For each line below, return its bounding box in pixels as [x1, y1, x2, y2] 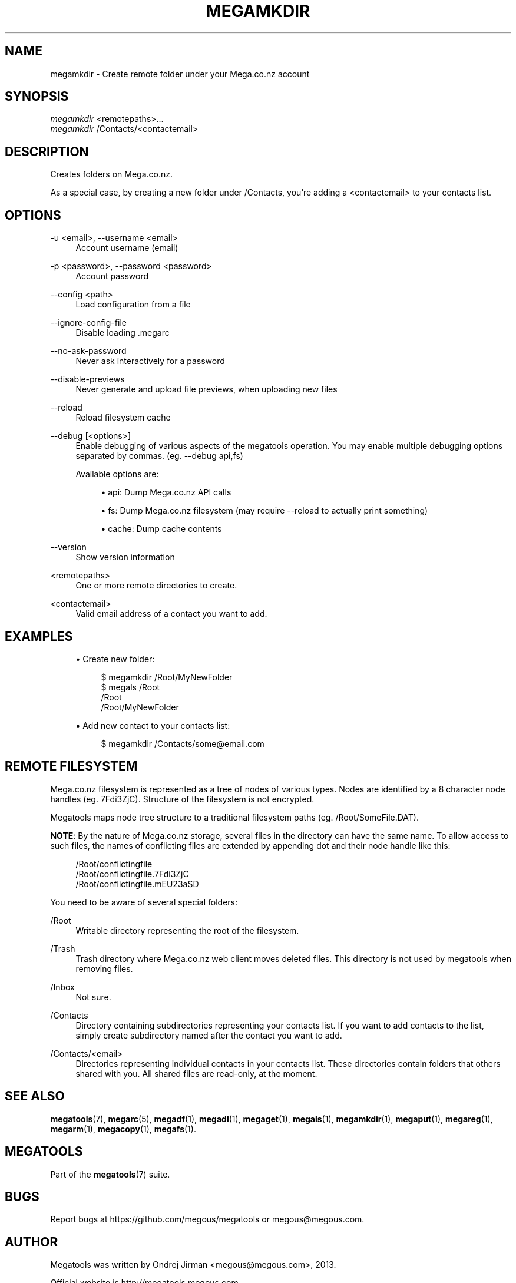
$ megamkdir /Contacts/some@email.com [101, 738, 264, 749]
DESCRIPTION [5, 144, 89, 159]
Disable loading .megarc [75, 328, 170, 338]
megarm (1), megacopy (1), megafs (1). [50, 1123, 196, 1134]
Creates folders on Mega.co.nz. [50, 169, 173, 180]
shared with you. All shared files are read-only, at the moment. [75, 1068, 317, 1079]
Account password [75, 271, 149, 282]
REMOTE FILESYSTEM [5, 759, 138, 774]
